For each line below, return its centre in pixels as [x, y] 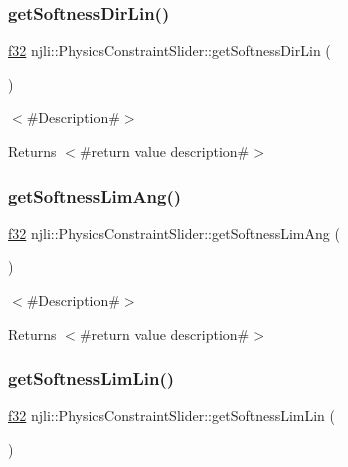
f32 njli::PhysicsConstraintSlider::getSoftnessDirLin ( [169, 50]
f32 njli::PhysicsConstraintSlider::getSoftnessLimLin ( [172, 415]
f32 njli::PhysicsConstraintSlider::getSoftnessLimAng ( [174, 232]
